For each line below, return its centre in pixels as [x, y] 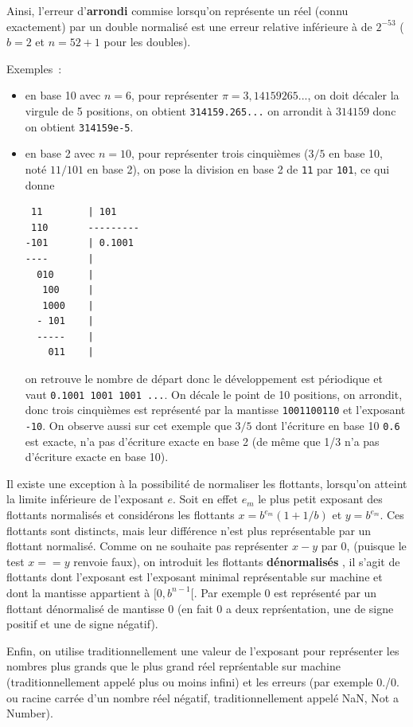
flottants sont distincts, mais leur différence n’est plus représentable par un [189, 530]
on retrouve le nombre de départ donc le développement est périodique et [204, 379]
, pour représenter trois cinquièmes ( [220, 153]
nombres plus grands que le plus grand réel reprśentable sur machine [173, 666]
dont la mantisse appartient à [78, 592]
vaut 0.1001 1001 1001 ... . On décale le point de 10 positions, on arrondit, [214, 394]
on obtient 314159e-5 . [79, 126]
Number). [30, 713]
